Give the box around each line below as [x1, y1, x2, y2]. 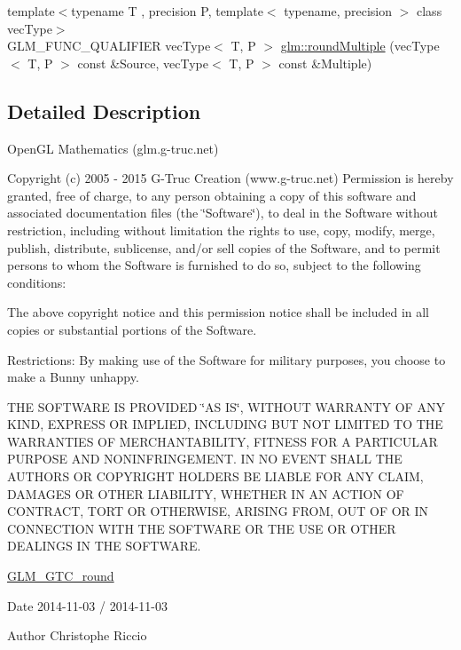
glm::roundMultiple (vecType [280, 36, 440, 55]
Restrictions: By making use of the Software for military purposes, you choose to [7, 350, 446, 369]
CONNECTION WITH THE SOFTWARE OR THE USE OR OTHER [7, 519, 396, 537]
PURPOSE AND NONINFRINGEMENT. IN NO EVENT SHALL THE [7, 449, 402, 468]
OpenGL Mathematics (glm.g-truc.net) [7, 139, 219, 157]
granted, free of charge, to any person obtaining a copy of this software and [7, 186, 417, 204]
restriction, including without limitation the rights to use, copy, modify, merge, [7, 220, 435, 239]
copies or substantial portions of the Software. [7, 320, 257, 338]
